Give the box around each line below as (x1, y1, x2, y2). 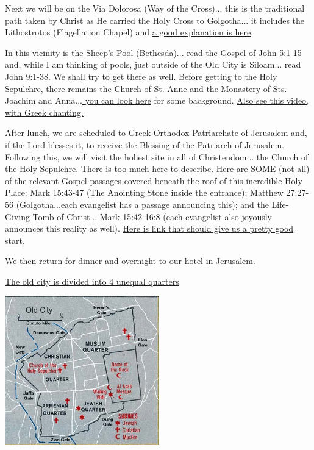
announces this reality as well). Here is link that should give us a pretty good (5, 222, 294, 235)
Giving (5, 210, 30, 223)
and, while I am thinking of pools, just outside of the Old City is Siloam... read (5, 58, 301, 71)
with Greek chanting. (5, 105, 84, 118)
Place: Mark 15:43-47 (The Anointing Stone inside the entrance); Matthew (5, 186, 284, 199)
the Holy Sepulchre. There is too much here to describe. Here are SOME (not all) (5, 162, 310, 175)
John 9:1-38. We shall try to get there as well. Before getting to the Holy (5, 70, 277, 82)
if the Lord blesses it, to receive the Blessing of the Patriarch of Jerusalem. (5, 138, 284, 151)
